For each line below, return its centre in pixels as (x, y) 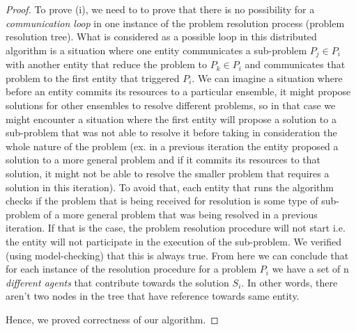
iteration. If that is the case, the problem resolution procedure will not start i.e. (176, 228)
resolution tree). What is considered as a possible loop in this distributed (161, 37)
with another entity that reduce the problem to (107, 64)
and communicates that (295, 64)
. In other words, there (289, 282)
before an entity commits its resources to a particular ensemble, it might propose (178, 91)
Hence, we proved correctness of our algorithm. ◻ (112, 319)
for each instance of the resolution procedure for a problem (131, 269)
